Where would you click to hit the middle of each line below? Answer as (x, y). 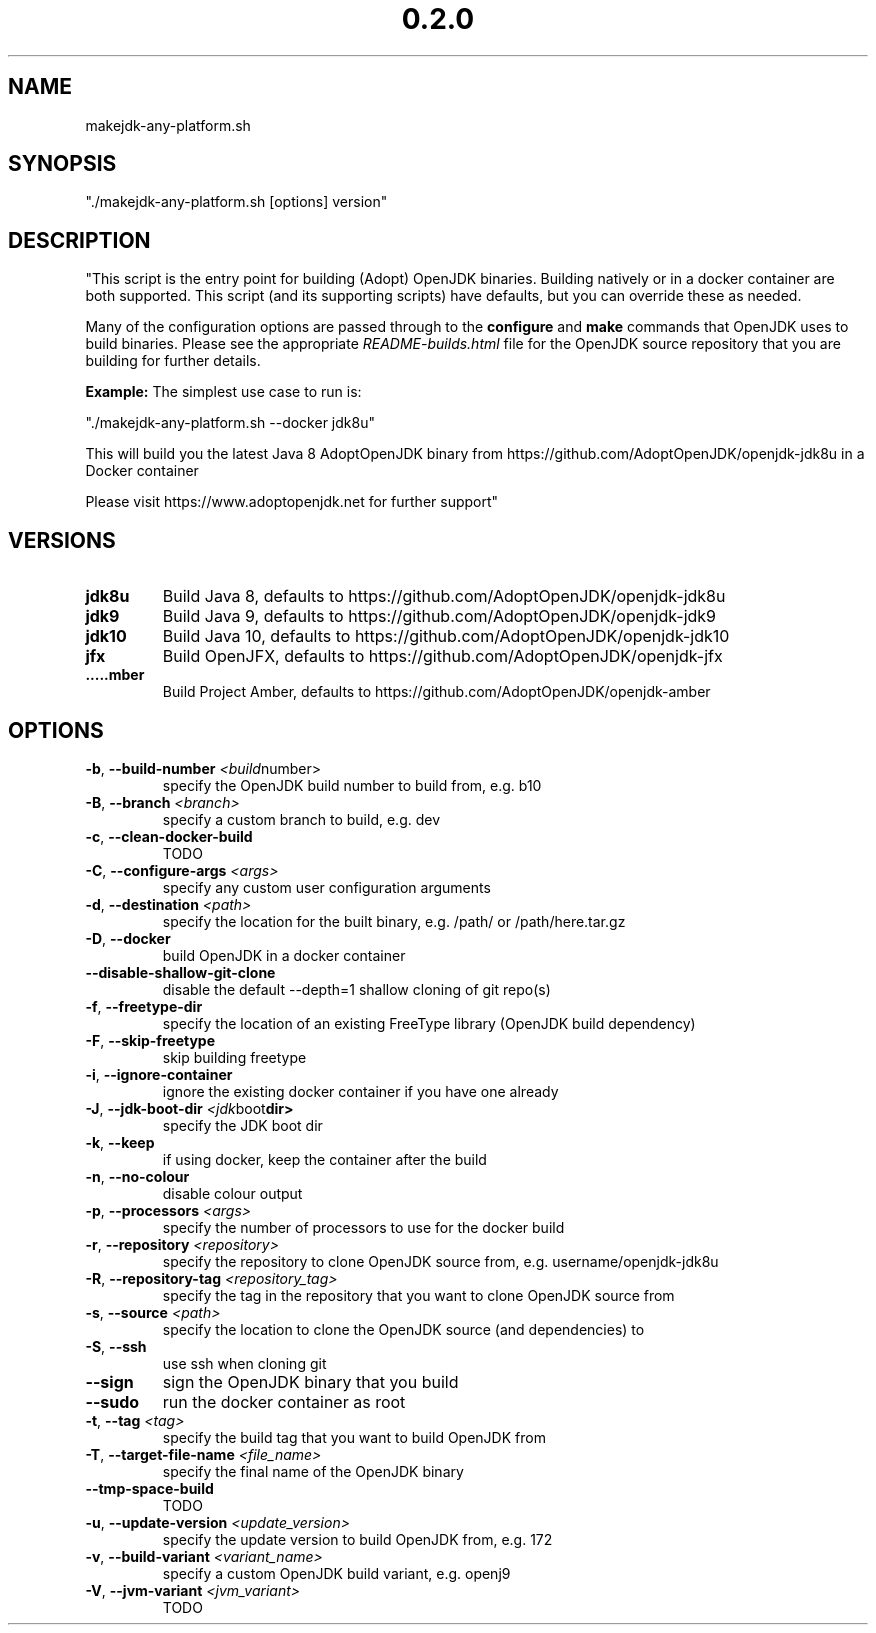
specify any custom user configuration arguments (326, 887)
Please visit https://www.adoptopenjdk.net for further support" (292, 502)
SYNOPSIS (62, 164)
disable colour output (232, 1193)
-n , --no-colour (137, 1176)
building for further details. (173, 361)
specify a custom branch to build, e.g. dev (301, 819)
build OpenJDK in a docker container (284, 955)
